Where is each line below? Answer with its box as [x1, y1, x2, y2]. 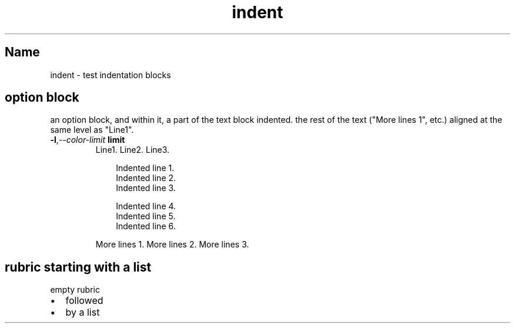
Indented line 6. [116, 221, 176, 232]
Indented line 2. [116, 173, 176, 183]
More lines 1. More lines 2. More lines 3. [95, 239, 249, 250]
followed [65, 294, 103, 307]
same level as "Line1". [50, 125, 134, 135]
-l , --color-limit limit [50, 135, 125, 145]
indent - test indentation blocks [50, 69, 171, 80]
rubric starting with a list [5, 259, 152, 275]
